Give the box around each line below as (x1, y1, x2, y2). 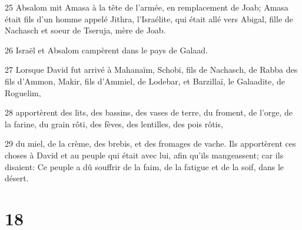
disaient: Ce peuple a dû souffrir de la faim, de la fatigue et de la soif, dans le (5, 160, 284, 172)
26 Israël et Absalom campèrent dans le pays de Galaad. (5, 43, 208, 56)
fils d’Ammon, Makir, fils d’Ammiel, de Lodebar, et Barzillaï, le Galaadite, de (5, 75, 285, 87)
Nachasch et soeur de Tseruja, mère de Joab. (5, 24, 166, 36)
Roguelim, (5, 86, 41, 99)
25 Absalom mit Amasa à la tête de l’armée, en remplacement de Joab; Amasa (5, 1, 288, 13)
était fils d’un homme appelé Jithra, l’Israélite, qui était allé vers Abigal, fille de (5, 12, 293, 25)
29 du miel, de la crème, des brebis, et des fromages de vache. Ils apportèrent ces (5, 137, 296, 150)
